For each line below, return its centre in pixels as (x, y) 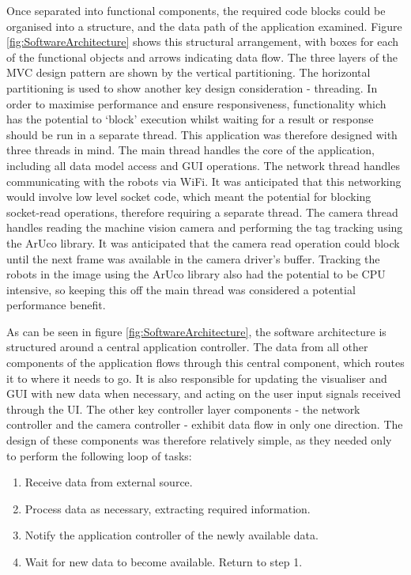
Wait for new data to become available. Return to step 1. (164, 562)
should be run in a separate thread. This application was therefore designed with (202, 134)
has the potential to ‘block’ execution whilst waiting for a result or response (190, 119)
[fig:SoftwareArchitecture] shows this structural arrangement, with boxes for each (203, 42)
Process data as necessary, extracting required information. (168, 508)
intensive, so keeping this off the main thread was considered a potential (181, 289)
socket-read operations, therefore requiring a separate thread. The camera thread (202, 212)
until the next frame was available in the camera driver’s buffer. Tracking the (193, 258)
